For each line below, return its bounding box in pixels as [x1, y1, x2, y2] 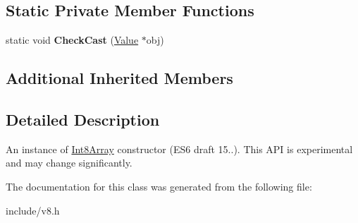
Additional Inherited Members [6, 67, 233, 89]
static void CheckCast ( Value [6, 32, 139, 47]
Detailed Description [6, 108, 160, 130]
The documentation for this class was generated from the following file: [6, 179, 312, 193]
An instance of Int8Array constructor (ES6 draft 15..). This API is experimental [6, 141, 353, 156]
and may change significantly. [6, 155, 132, 170]
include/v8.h [6, 203, 60, 217]
